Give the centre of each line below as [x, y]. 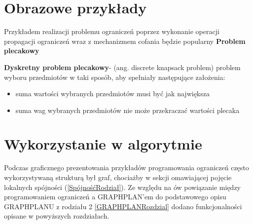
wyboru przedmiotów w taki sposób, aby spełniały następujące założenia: [115, 77]
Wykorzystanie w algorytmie [103, 144]
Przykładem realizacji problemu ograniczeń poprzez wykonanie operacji [112, 31]
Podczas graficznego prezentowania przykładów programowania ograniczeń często [126, 168]
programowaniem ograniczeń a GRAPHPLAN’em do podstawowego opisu [115, 197]
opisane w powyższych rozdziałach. [57, 216]
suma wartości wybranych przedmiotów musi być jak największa [112, 93]
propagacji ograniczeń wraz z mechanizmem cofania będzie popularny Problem [125, 41]
